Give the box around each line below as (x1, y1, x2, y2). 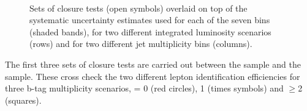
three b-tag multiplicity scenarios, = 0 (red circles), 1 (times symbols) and (5, 82, 284, 95)
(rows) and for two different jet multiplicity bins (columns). (29, 37, 252, 50)
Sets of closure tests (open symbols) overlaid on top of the (29, 1, 248, 14)
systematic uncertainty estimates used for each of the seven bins (29, 13, 270, 26)
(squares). (5, 93, 42, 106)
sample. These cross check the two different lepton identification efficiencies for (5, 70, 300, 82)
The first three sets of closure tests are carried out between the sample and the (5, 57, 301, 70)
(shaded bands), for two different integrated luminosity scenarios (29, 25, 271, 38)
